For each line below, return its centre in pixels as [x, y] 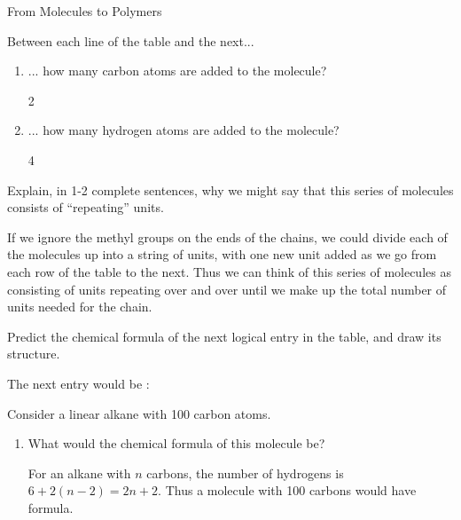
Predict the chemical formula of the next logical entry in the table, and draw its [224, 336]
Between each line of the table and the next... [131, 40]
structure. [34, 354]
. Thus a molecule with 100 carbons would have [287, 490]
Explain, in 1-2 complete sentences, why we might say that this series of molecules [230, 189]
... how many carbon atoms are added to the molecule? [177, 71]
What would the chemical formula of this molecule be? [176, 443]
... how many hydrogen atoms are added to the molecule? [184, 130]
